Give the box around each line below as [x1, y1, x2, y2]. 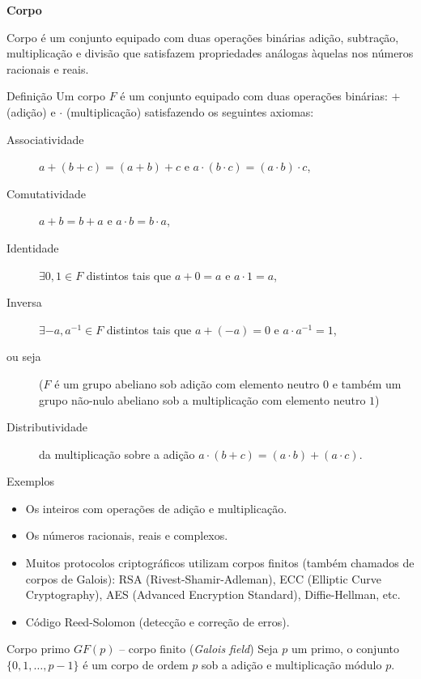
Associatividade [6, 130, 84, 147]
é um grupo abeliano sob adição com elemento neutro [54, 375, 320, 392]
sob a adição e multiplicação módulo [201, 656, 382, 673]
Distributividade [6, 418, 87, 435]
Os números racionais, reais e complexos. [25, 527, 228, 544]
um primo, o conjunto [291, 640, 399, 657]
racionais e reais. [6, 60, 89, 77]
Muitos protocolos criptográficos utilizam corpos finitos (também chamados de [25, 554, 415, 571]
